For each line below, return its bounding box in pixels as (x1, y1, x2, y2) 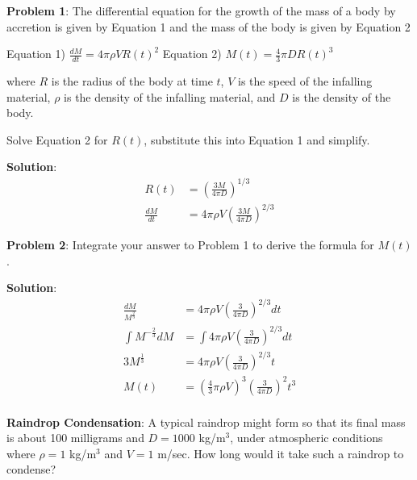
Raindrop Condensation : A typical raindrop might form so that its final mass (6, 413, 406, 430)
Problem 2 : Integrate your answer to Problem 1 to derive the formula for (6, 236, 374, 253)
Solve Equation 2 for (6, 131, 108, 148)
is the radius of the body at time (51, 73, 213, 90)
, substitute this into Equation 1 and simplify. (144, 131, 370, 148)
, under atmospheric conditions (230, 429, 383, 446)
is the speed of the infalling (238, 73, 373, 90)
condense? (6, 461, 56, 478)
